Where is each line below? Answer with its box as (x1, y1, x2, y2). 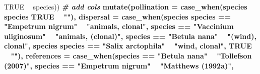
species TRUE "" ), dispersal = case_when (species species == (4, 11, 231, 21)
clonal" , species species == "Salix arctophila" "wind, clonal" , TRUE (4, 40, 252, 51)
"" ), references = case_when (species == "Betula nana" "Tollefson (11, 50, 252, 60)
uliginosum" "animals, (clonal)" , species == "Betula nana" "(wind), (4, 30, 256, 41)
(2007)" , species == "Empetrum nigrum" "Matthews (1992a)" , (4, 60, 234, 70)
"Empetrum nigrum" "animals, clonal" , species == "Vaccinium (4, 21, 234, 31)
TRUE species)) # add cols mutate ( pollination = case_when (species (4, 1, 247, 11)
